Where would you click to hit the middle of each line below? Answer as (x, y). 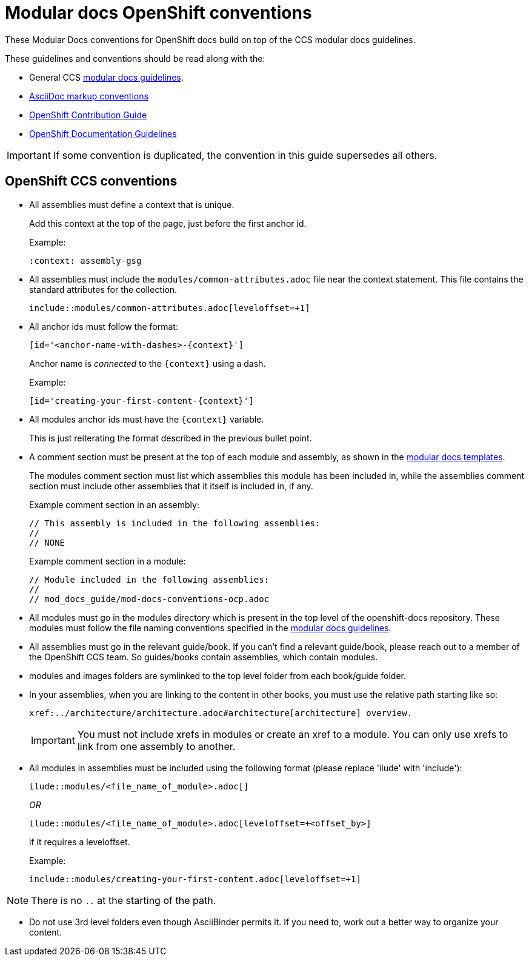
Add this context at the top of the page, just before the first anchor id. (168, 223)
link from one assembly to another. (156, 746)
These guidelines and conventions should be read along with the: (135, 58)
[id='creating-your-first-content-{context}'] (141, 400)
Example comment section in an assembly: (114, 504)
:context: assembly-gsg (85, 260)
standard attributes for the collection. (103, 289)
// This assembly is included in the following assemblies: (175, 523)
